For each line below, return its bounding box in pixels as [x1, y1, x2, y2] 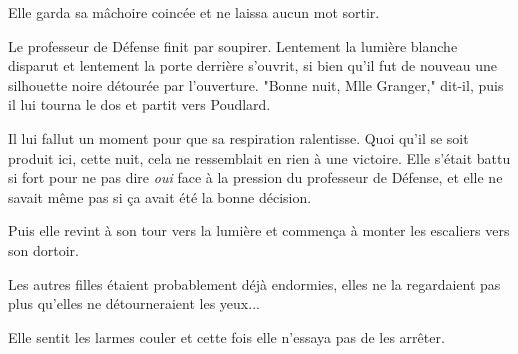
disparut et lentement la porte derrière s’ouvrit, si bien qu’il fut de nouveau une [8, 55, 497, 76]
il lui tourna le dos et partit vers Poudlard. [8, 94, 271, 115]
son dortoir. [8, 239, 79, 260]
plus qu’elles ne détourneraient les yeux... [8, 293, 260, 314]
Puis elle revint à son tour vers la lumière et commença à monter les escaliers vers [8, 220, 510, 241]
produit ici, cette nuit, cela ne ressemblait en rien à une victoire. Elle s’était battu [8, 147, 511, 168]
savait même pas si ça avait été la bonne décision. [8, 186, 312, 207]
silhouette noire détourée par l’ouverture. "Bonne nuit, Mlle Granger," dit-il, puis [8, 74, 504, 95]
